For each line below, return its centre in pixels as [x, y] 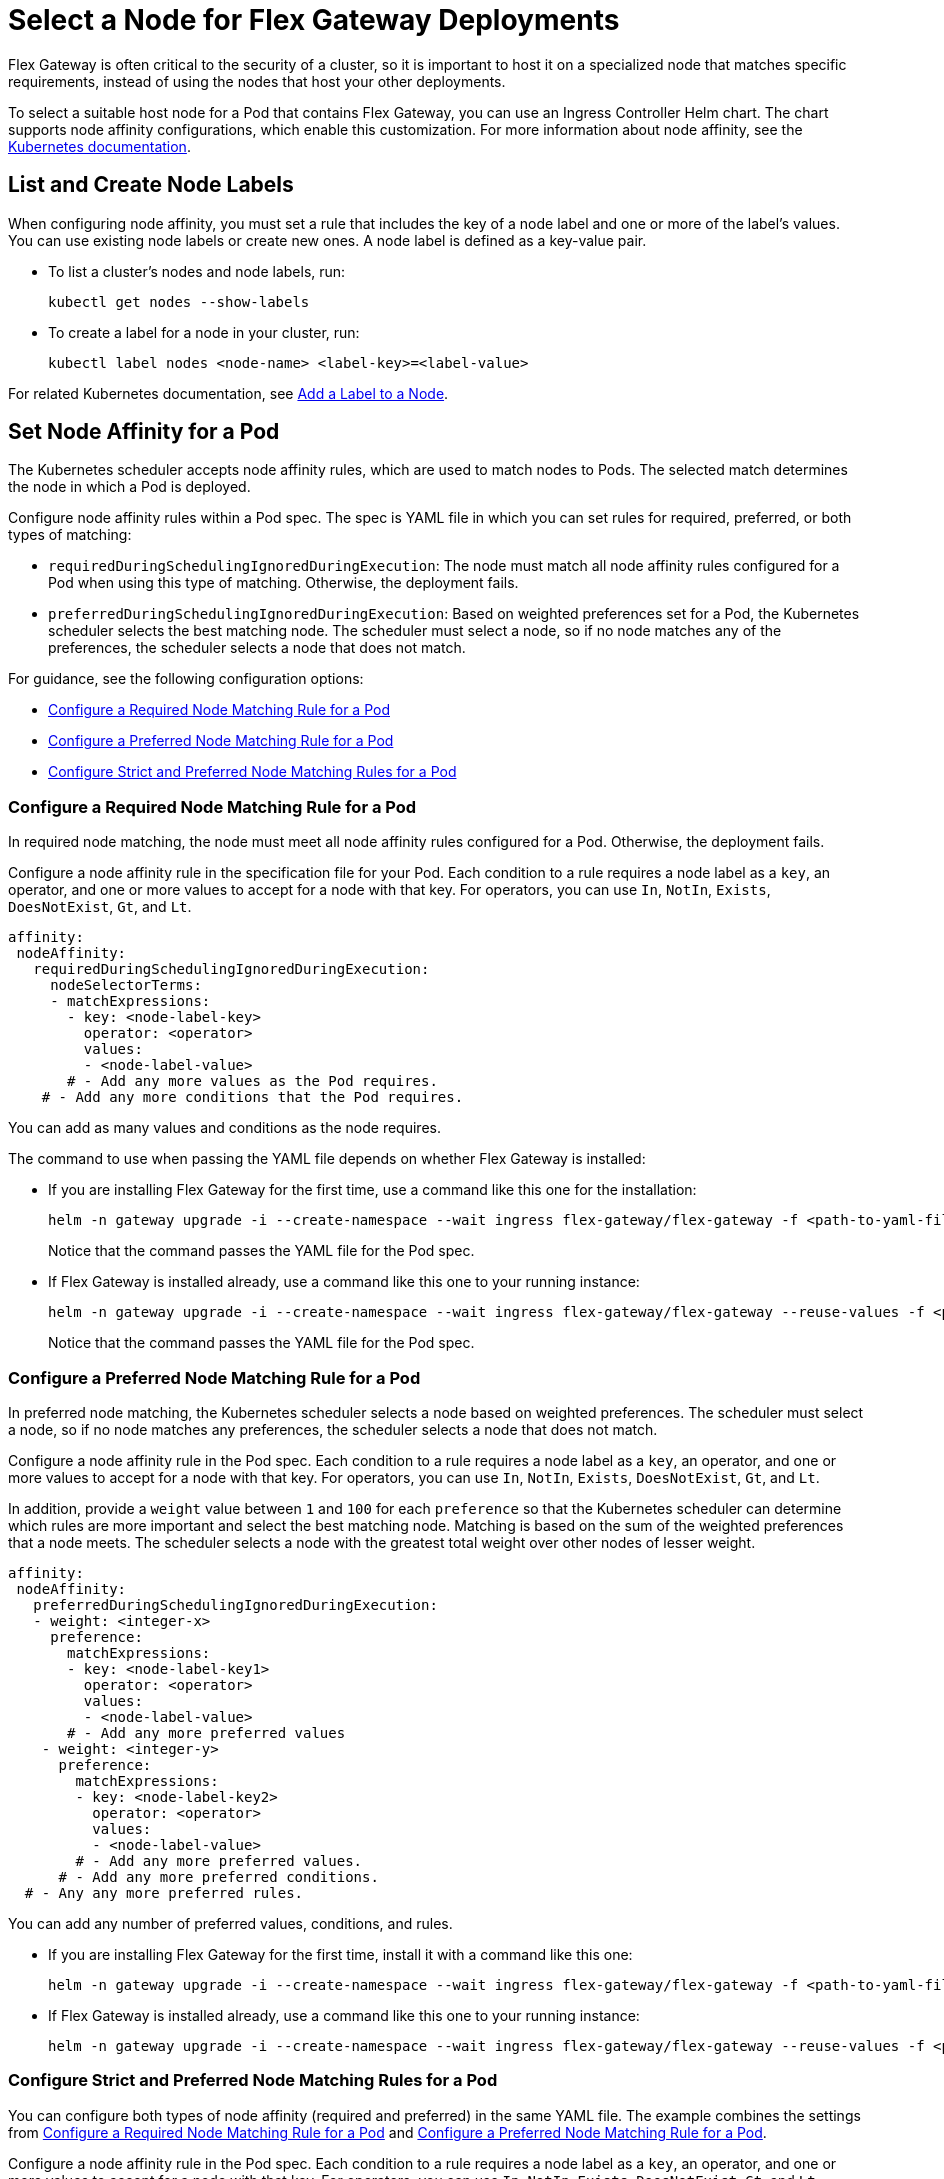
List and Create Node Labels [151, 185]
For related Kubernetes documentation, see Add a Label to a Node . [228, 393]
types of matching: [70, 535]
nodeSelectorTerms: [126, 985]
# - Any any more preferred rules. [164, 1892]
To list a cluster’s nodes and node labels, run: [197, 271]
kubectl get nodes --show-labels [179, 301]
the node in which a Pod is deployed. [129, 487]
